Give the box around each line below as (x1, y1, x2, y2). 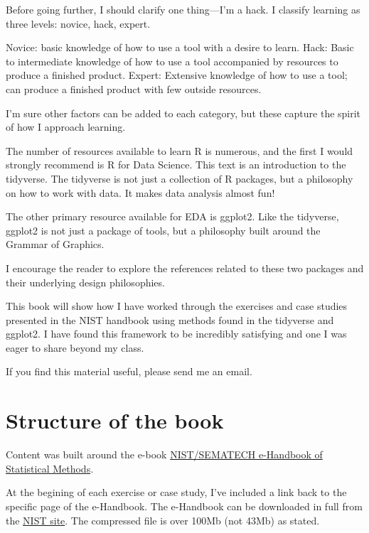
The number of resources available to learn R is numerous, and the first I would (6, 143, 353, 158)
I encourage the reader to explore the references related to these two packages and (6, 260, 364, 275)
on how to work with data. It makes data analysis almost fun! (6, 185, 275, 200)
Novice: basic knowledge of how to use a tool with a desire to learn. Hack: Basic (6, 40, 354, 55)
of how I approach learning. (6, 119, 126, 134)
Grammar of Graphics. (6, 237, 105, 252)
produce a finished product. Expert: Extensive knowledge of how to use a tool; (6, 68, 348, 82)
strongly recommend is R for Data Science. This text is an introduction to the (6, 157, 346, 172)
